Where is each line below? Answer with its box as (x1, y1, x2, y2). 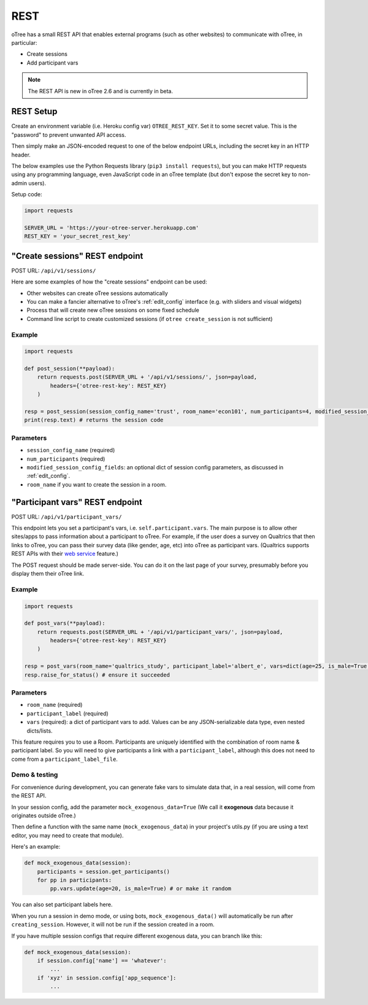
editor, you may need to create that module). (11, 831, 124, 839)
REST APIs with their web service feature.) (11, 550, 119, 558)
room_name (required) (26, 701, 83, 709)
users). (28, 179, 46, 187)
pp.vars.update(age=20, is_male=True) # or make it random (50, 885, 232, 892)
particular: (11, 39, 37, 46)
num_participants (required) (26, 455, 105, 463)
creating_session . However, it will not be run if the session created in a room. (11, 921, 215, 928)
